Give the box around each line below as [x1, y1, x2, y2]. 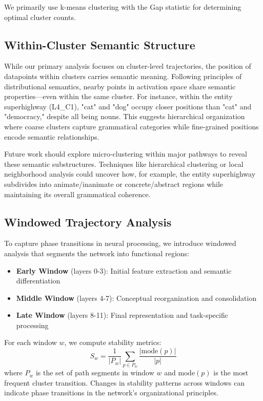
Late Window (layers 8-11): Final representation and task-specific [16, 310, 228, 320]
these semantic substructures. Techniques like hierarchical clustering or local [4, 158, 244, 169]
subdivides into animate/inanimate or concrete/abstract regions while [4, 178, 224, 189]
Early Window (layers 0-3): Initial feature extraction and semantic [16, 265, 232, 276]
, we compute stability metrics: [64, 337, 161, 348]
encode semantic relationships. [4, 131, 99, 142]
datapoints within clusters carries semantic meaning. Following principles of [4, 70, 242, 81]
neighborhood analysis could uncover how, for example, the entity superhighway [4, 168, 256, 179]
